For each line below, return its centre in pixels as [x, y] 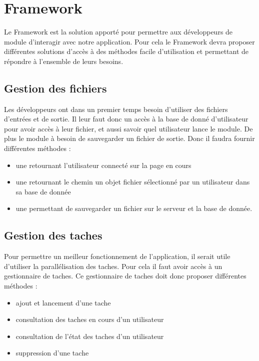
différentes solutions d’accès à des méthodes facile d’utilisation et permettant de [126, 51]
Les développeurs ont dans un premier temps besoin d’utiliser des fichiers [116, 109]
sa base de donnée [43, 191]
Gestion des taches [53, 235]
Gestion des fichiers [55, 88]
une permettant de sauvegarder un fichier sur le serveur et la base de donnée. [134, 208]
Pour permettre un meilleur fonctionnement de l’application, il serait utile [117, 256]
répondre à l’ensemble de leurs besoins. [64, 61]
